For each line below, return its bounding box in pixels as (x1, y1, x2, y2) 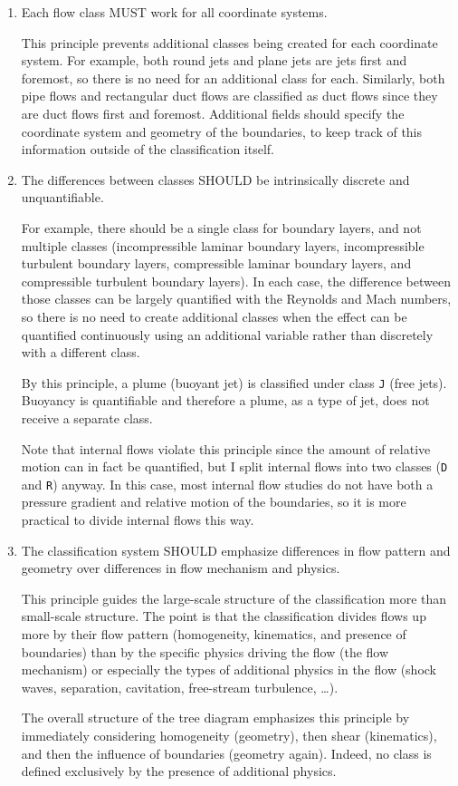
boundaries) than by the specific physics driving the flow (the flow (21, 642, 389, 661)
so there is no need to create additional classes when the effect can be (21, 306, 407, 325)
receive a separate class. (21, 408, 153, 427)
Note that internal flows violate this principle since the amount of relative (21, 439, 431, 458)
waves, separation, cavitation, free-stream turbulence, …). (21, 677, 339, 696)
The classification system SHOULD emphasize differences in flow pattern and (21, 540, 451, 559)
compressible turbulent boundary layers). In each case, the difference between (21, 271, 451, 290)
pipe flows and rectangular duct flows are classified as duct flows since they (21, 86, 438, 105)
